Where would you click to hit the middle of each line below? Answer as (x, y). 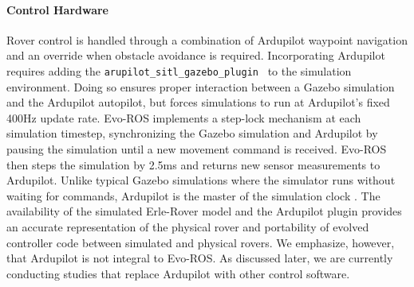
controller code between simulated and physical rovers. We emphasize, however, (201, 242)
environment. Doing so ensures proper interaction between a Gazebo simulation (201, 86)
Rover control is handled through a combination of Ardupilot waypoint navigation (207, 39)
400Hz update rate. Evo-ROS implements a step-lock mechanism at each (184, 117)
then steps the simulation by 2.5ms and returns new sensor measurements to (193, 164)
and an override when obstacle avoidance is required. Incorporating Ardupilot (196, 55)
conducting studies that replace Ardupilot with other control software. (178, 273)
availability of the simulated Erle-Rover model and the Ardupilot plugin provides (204, 211)
